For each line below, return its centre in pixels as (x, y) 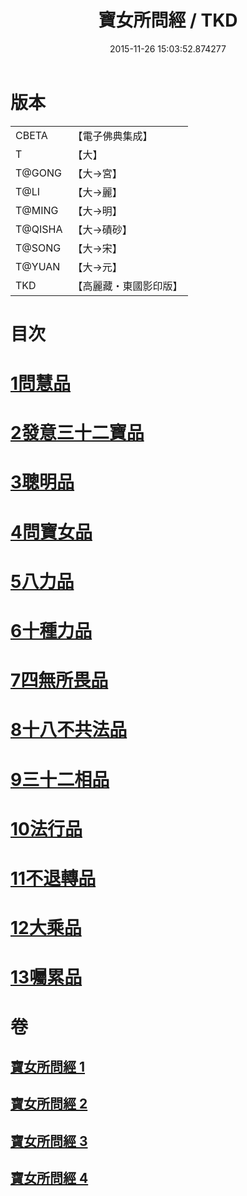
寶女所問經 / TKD (168, 20)
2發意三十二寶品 (77, 433)
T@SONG (38, 248)
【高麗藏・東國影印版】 (127, 286)
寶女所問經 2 (49, 1104)
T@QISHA (39, 229)
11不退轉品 (53, 878)
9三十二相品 (60, 779)
